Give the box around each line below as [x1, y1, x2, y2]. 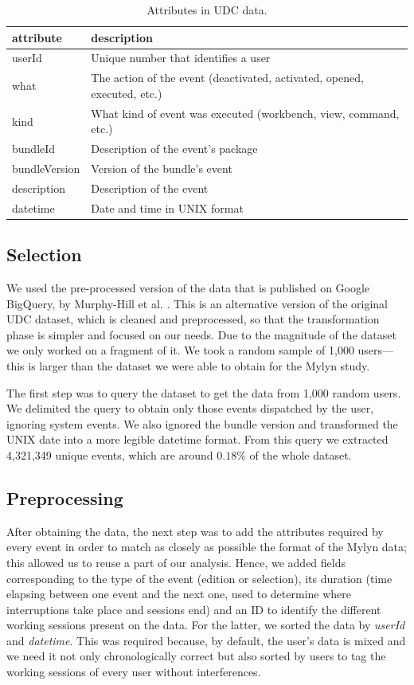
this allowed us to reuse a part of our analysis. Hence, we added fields [6, 554, 346, 570]
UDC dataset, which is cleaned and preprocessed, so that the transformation [6, 311, 380, 327]
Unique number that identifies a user [91, 49, 271, 66]
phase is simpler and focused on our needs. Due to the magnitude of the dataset [6, 326, 396, 342]
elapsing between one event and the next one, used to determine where [6, 585, 352, 602]
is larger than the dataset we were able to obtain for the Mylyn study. [28, 357, 370, 374]
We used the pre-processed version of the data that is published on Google [6, 279, 370, 296]
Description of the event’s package [91, 140, 258, 157]
